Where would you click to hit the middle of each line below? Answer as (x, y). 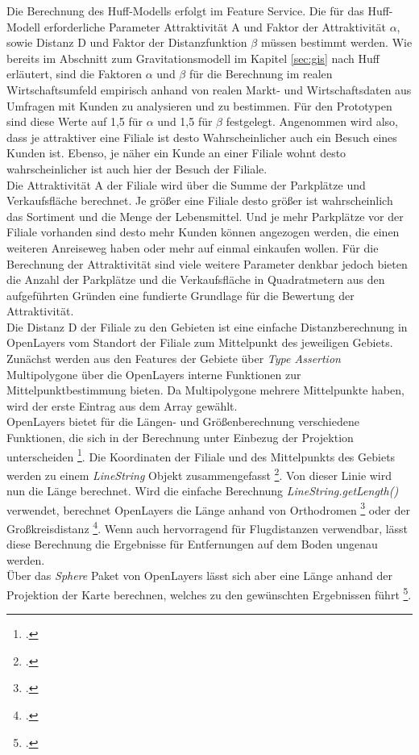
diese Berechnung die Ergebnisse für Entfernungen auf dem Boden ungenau (192, 544)
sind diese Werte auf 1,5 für (75, 121)
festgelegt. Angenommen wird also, (312, 121)
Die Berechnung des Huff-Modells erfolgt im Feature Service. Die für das (185, 10)
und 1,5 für (185, 121)
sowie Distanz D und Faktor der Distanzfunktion (127, 42)
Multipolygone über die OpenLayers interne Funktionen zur (154, 374)
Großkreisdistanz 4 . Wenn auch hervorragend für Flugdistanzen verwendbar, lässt (207, 527)
